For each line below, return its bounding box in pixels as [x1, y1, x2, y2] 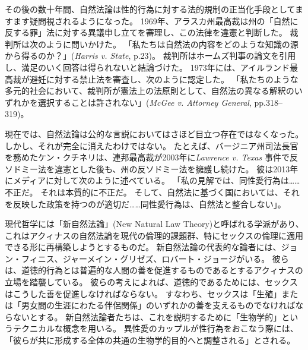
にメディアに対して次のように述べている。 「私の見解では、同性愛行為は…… [5, 174, 300, 187]
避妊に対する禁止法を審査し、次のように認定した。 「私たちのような [29, 72, 299, 85]
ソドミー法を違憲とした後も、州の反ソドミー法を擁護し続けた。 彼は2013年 [5, 162, 299, 175]
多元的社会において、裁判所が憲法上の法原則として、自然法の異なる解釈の [5, 84, 294, 97]
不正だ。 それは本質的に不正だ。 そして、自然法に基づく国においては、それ [5, 185, 300, 198]
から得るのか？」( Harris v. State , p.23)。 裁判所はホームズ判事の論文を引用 [5, 49, 296, 62]
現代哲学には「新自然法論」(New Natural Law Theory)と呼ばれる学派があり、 [5, 217, 304, 230]
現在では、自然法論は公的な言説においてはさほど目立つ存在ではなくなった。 [5, 127, 304, 140]
